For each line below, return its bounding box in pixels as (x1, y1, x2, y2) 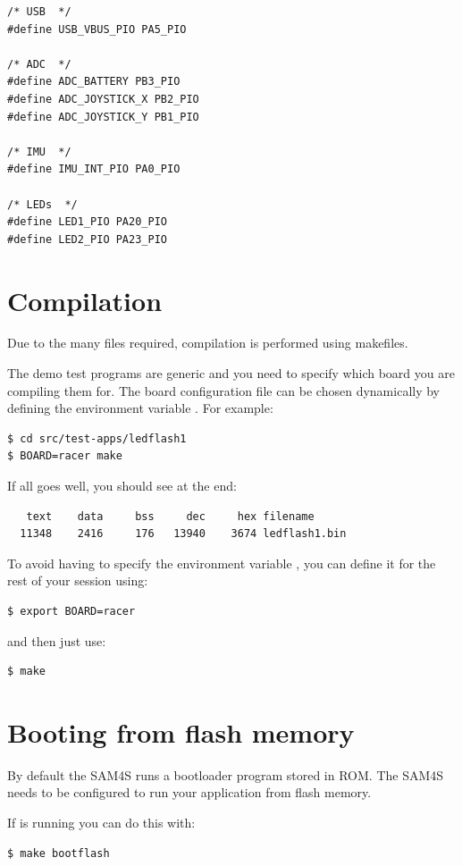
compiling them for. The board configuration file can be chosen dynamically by (7, 381, 441, 399)
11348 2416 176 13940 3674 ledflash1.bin (20, 527, 347, 541)
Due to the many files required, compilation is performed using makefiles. (7, 333, 408, 352)
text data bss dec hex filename (26, 509, 315, 523)
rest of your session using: (7, 571, 148, 590)
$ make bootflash (7, 846, 110, 860)
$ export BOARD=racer (7, 604, 136, 618)
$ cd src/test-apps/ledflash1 (7, 432, 187, 445)
